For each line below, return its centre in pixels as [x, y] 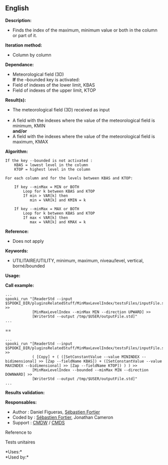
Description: [18, 20]
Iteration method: [24, 45]
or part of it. [25, 35]
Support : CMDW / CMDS [38, 422]
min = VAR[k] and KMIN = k [58, 200]
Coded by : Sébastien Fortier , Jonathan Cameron [63, 417]
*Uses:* [14, 451]
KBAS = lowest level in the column [51, 165]
